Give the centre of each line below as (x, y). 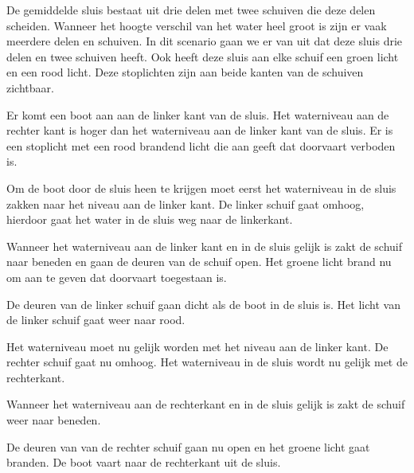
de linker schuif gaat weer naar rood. (96, 320)
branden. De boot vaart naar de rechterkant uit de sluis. (144, 462)
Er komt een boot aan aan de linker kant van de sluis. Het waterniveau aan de (198, 114)
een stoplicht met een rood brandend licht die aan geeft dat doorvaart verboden (201, 145)
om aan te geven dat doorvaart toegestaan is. (117, 277)
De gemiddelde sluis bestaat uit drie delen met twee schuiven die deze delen (191, 10)
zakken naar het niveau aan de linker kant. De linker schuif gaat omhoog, (186, 203)
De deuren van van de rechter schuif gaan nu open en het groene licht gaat (188, 446)
